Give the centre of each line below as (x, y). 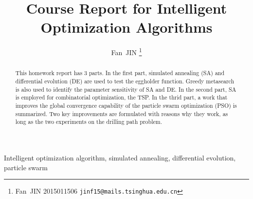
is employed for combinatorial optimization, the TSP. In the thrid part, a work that (121, 97)
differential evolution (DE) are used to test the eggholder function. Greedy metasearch (125, 81)
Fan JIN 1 (126, 51)
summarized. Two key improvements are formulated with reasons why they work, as (122, 113)
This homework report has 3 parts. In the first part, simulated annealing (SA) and (120, 73)
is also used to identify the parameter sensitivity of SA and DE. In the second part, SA (126, 89)
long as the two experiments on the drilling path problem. (89, 122)
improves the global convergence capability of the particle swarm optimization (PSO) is (126, 105)
